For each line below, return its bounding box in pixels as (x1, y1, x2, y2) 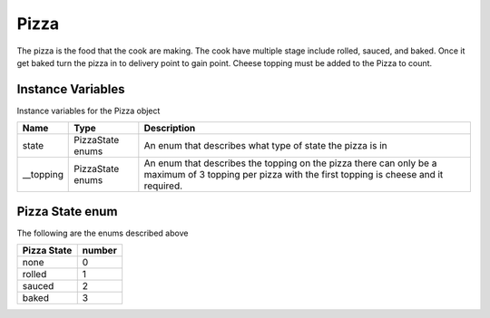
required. (143, 179, 183, 192)
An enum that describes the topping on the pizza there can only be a (143, 157, 437, 169)
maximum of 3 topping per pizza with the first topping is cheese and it (143, 169, 444, 181)
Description (143, 122, 196, 135)
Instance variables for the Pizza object (16, 105, 161, 116)
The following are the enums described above (16, 227, 189, 238)
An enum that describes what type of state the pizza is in (143, 140, 387, 152)
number (82, 245, 117, 257)
